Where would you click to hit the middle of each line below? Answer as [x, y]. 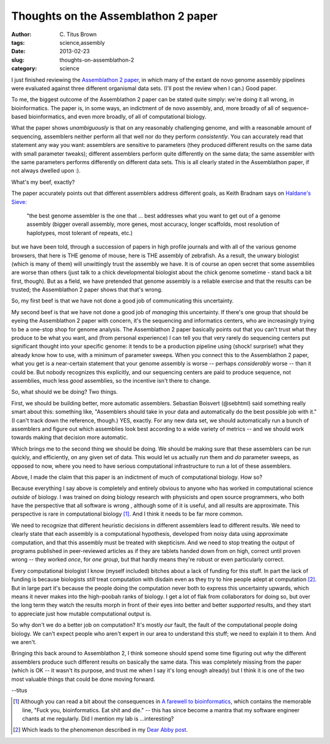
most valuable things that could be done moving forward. [83, 679]
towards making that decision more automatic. [70, 437]
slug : [18, 60]
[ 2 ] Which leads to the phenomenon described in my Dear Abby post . [101, 730]
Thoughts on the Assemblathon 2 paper [115, 16]
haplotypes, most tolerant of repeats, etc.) [80, 233]
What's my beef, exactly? [43, 182]
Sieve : [19, 201]
